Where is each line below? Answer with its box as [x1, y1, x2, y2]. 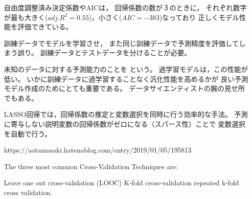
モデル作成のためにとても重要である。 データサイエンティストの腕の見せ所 [4, 83, 245, 93]
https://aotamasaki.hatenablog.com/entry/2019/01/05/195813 [4, 145, 191, 155]
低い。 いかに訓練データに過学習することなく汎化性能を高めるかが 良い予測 [4, 73, 248, 84]
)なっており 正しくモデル [159, 12, 239, 22]
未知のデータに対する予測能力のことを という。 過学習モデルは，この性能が [4, 64, 248, 74]
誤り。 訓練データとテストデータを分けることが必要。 [17, 47, 191, 58]
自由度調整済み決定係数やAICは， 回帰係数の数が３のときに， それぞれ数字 [4, 2, 247, 12]
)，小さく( [89, 12, 122, 22]
